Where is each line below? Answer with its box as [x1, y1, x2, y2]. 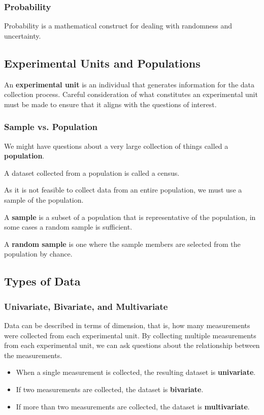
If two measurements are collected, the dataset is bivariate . [16, 384, 204, 394]
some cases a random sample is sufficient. [4, 221, 133, 232]
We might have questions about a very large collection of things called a [4, 140, 228, 151]
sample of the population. [4, 194, 84, 205]
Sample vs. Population [4, 120, 98, 133]
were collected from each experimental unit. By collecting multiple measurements [4, 330, 256, 340]
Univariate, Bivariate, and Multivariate [4, 300, 168, 312]
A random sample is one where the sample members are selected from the [4, 238, 241, 249]
